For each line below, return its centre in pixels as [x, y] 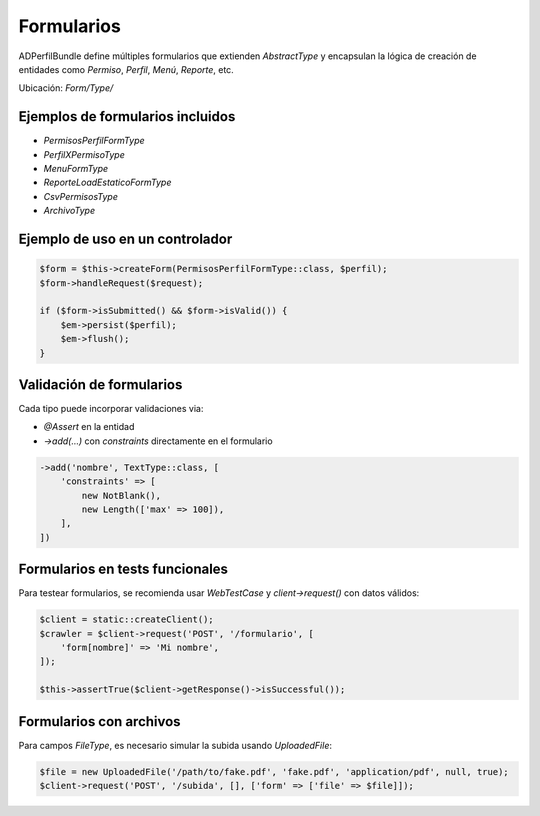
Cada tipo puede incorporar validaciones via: [111, 409]
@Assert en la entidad [89, 427]
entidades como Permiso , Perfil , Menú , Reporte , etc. [126, 69]
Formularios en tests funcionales [123, 569]
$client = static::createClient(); [126, 619]
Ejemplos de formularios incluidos [127, 116]
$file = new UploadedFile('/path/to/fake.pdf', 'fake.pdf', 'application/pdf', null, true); [274, 771]
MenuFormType [76, 169]
